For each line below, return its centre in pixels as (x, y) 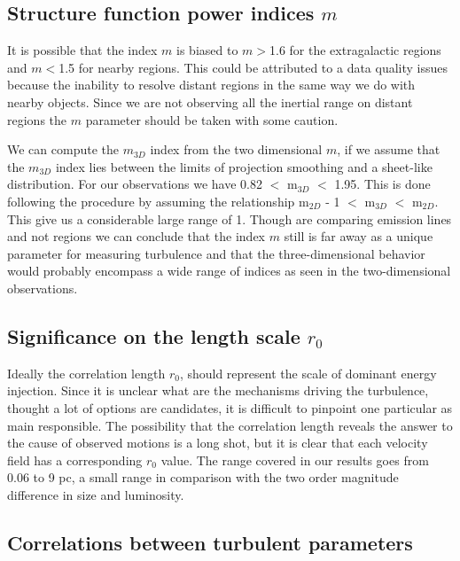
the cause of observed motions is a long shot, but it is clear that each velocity (218, 443)
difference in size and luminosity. (96, 494)
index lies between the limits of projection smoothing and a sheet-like (244, 166)
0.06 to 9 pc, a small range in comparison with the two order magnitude (203, 477)
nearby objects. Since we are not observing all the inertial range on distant (210, 101)
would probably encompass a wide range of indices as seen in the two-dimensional (229, 271)
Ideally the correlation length (86, 373)
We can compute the (63, 149)
